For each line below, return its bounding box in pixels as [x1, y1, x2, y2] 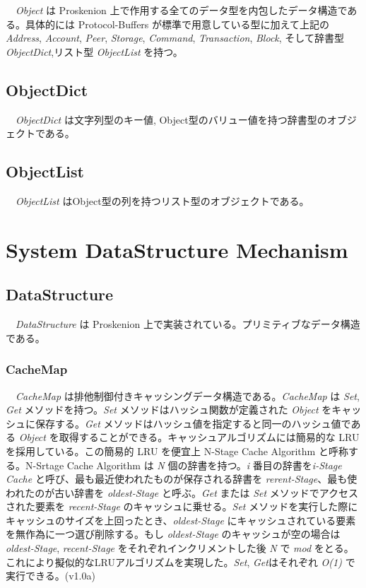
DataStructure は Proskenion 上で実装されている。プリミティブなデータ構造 [16, 317, 360, 331]
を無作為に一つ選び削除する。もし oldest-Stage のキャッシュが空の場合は [6, 527, 341, 541]
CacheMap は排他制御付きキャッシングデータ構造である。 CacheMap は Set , [16, 388, 360, 403]
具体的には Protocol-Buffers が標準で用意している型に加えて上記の [25, 16, 329, 31]
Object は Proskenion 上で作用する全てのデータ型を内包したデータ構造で [16, 3, 348, 17]
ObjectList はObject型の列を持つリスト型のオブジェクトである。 [16, 193, 309, 208]
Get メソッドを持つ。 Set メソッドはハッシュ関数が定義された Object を [6, 402, 332, 417]
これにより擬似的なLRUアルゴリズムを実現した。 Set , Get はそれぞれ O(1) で [6, 554, 355, 569]
